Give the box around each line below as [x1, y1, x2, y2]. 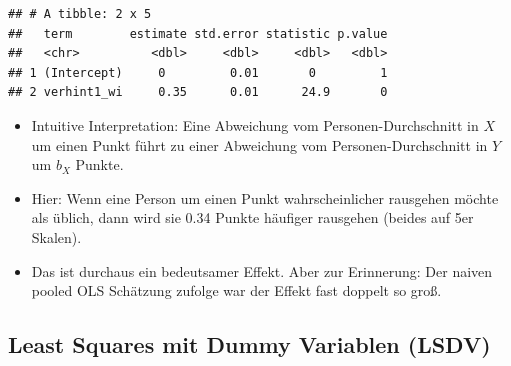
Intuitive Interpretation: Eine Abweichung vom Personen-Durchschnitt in [31, 114, 479, 135]
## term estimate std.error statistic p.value [8, 26, 388, 41]
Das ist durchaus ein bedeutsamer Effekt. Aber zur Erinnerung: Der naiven [31, 260, 493, 281]
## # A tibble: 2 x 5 [8, 7, 152, 21]
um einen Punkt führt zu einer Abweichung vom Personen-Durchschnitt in [31, 134, 488, 155]
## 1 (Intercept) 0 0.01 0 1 [8, 65, 388, 80]
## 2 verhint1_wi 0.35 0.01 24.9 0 [8, 85, 388, 100]
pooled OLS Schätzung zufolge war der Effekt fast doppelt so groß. [31, 280, 442, 301]
